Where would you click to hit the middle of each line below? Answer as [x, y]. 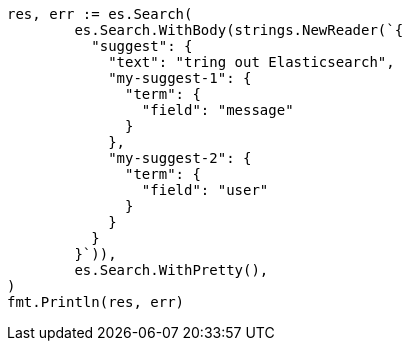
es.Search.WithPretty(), [171, 270]
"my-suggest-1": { [180, 78]
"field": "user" [205, 190]
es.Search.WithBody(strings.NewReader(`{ [239, 30]
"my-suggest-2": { [180, 158]
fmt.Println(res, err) [96, 302]
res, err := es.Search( [100, 14]
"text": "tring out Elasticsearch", [251, 62]
